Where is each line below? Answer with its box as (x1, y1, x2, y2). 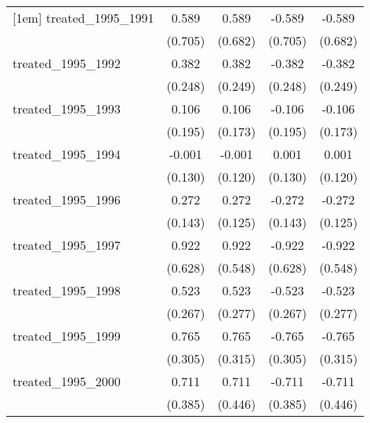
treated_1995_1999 (13, 327, 121, 345)
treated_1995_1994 (13, 145, 121, 163)
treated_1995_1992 (13, 54, 121, 72)
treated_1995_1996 (13, 190, 121, 208)
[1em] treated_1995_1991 (13, 9, 154, 27)
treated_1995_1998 (13, 281, 121, 299)
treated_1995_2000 (13, 372, 121, 390)
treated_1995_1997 (13, 236, 121, 254)
